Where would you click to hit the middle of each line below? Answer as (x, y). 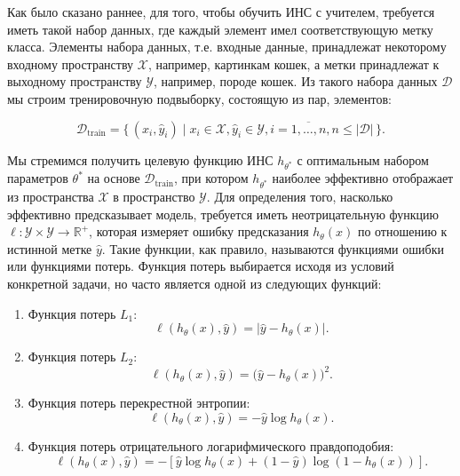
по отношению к (402, 231)
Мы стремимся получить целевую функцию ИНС (140, 159)
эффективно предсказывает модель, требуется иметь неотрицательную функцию (223, 214)
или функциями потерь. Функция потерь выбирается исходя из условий (201, 266)
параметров (38, 178)
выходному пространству (75, 81)
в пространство (154, 197)
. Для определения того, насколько (300, 197)
